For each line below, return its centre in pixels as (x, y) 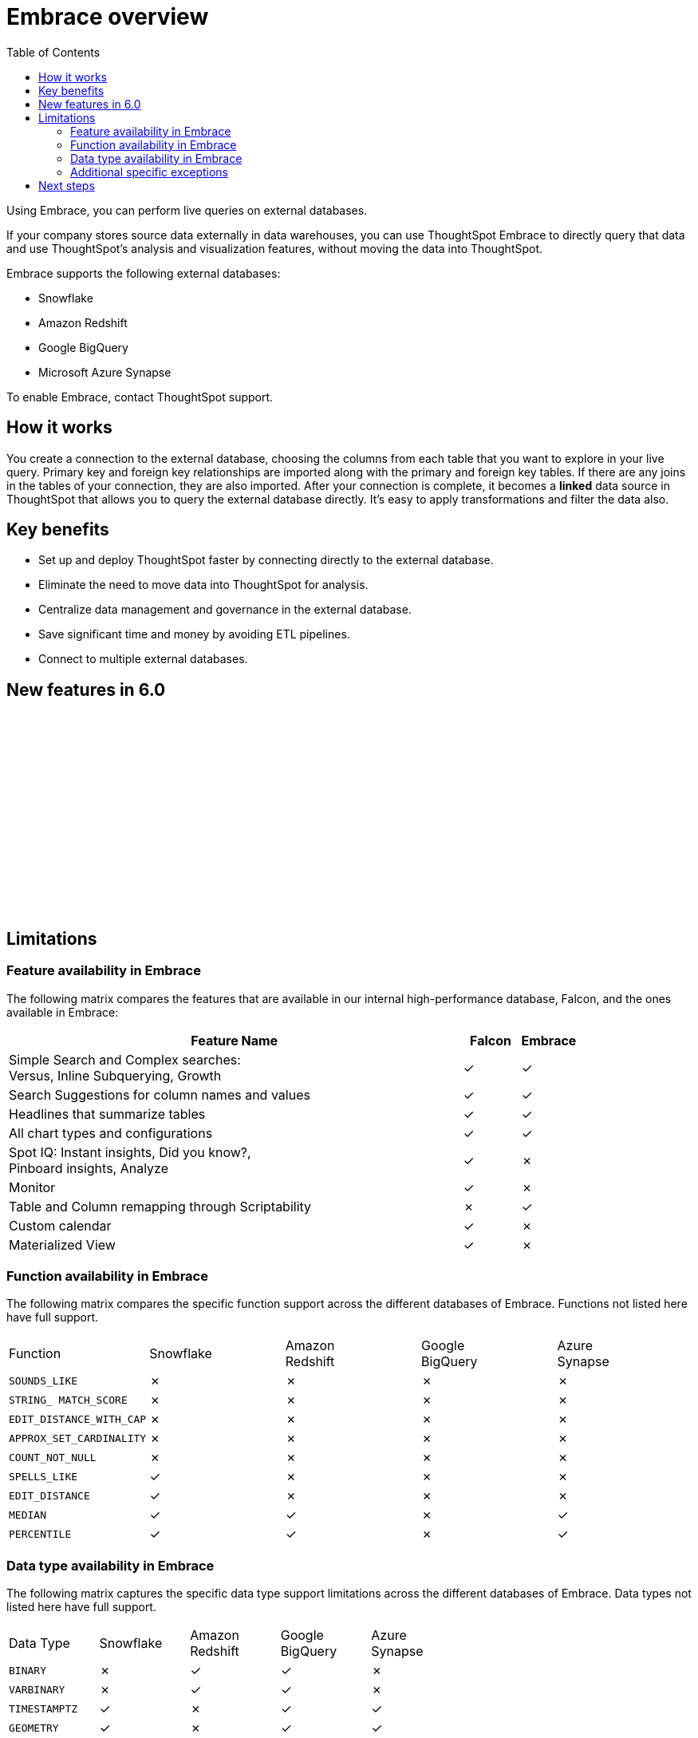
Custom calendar (60, 1225)
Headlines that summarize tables (107, 1114)
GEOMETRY (34, 1728)
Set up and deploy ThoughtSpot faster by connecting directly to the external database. (266, 560)
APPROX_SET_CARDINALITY (78, 1438)
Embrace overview (108, 17)
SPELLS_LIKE (43, 1476)
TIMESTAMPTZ (43, 1708)
